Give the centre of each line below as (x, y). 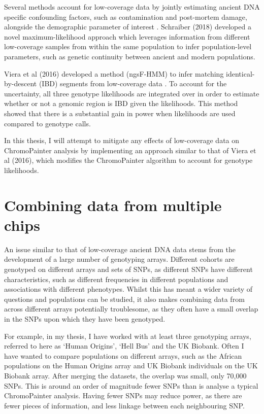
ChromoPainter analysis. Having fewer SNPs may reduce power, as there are (123, 395)
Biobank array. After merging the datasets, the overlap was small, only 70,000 (125, 375)
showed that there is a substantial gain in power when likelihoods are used (120, 113)
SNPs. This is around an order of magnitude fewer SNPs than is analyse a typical (131, 385)
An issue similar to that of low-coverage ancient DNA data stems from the (120, 249)
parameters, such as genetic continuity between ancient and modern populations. (130, 56)
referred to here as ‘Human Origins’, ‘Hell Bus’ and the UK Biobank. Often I (124, 346)
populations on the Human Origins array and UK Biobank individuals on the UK (131, 366)
